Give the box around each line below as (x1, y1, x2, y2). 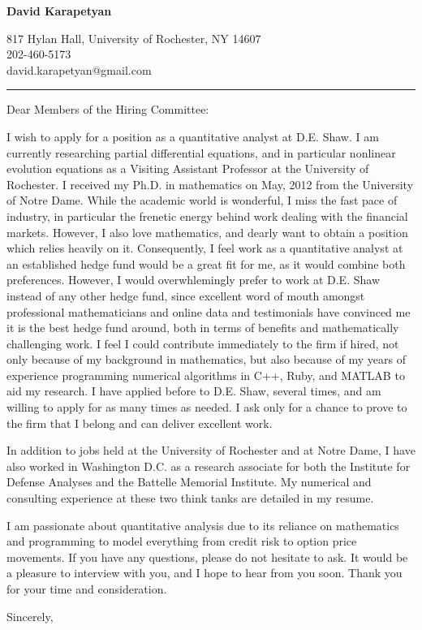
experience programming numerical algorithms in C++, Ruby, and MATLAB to (6, 366, 405, 383)
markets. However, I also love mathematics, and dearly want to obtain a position (6, 223, 408, 240)
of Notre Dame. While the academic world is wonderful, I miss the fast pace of (6, 192, 398, 209)
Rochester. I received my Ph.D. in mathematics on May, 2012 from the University (6, 175, 414, 192)
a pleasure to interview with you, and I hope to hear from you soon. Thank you (6, 564, 403, 581)
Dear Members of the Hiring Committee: (6, 101, 209, 118)
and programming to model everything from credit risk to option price (6, 533, 357, 550)
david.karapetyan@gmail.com (6, 61, 152, 78)
